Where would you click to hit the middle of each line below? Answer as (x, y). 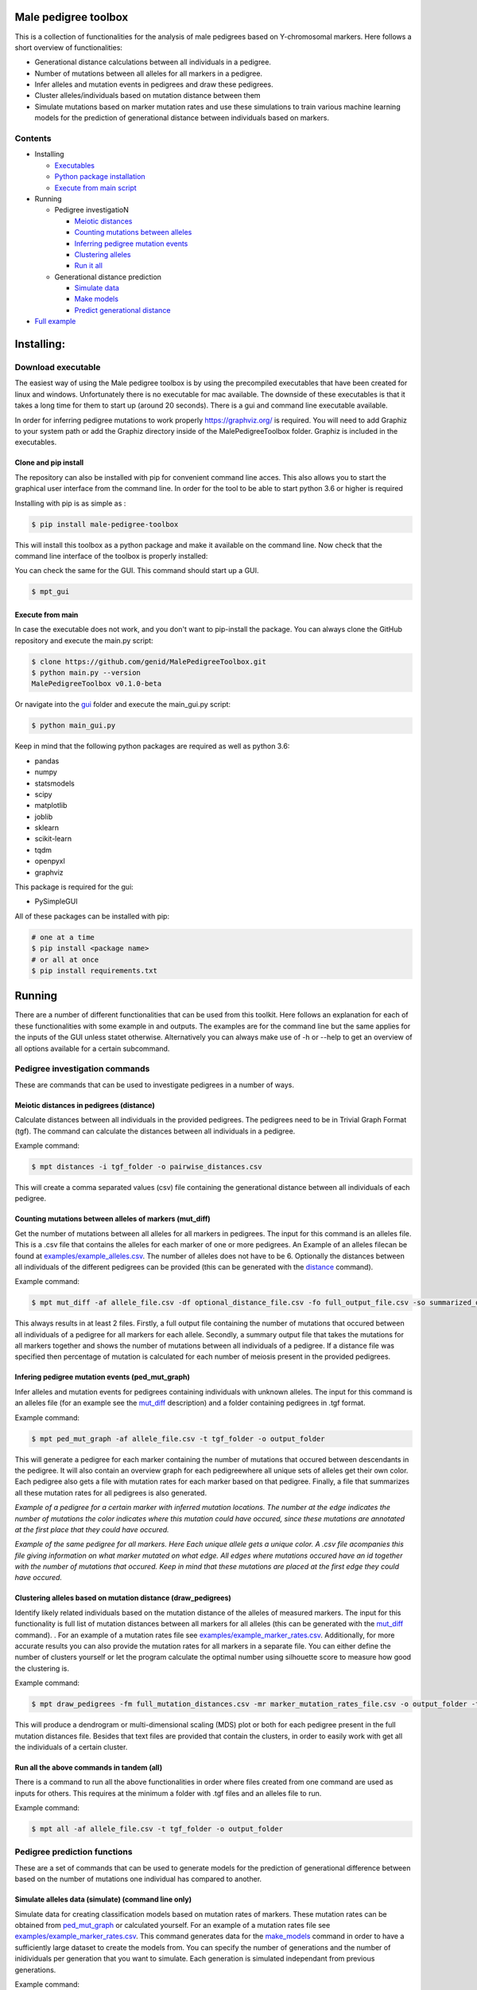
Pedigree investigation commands (82, 1069)
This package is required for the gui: (74, 887)
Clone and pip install (49, 462)
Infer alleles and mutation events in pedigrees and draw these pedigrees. (154, 84)
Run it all (89, 266)
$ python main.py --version (86, 673)
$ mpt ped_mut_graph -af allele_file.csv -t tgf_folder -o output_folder (178, 1438)
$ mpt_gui (50, 592)
